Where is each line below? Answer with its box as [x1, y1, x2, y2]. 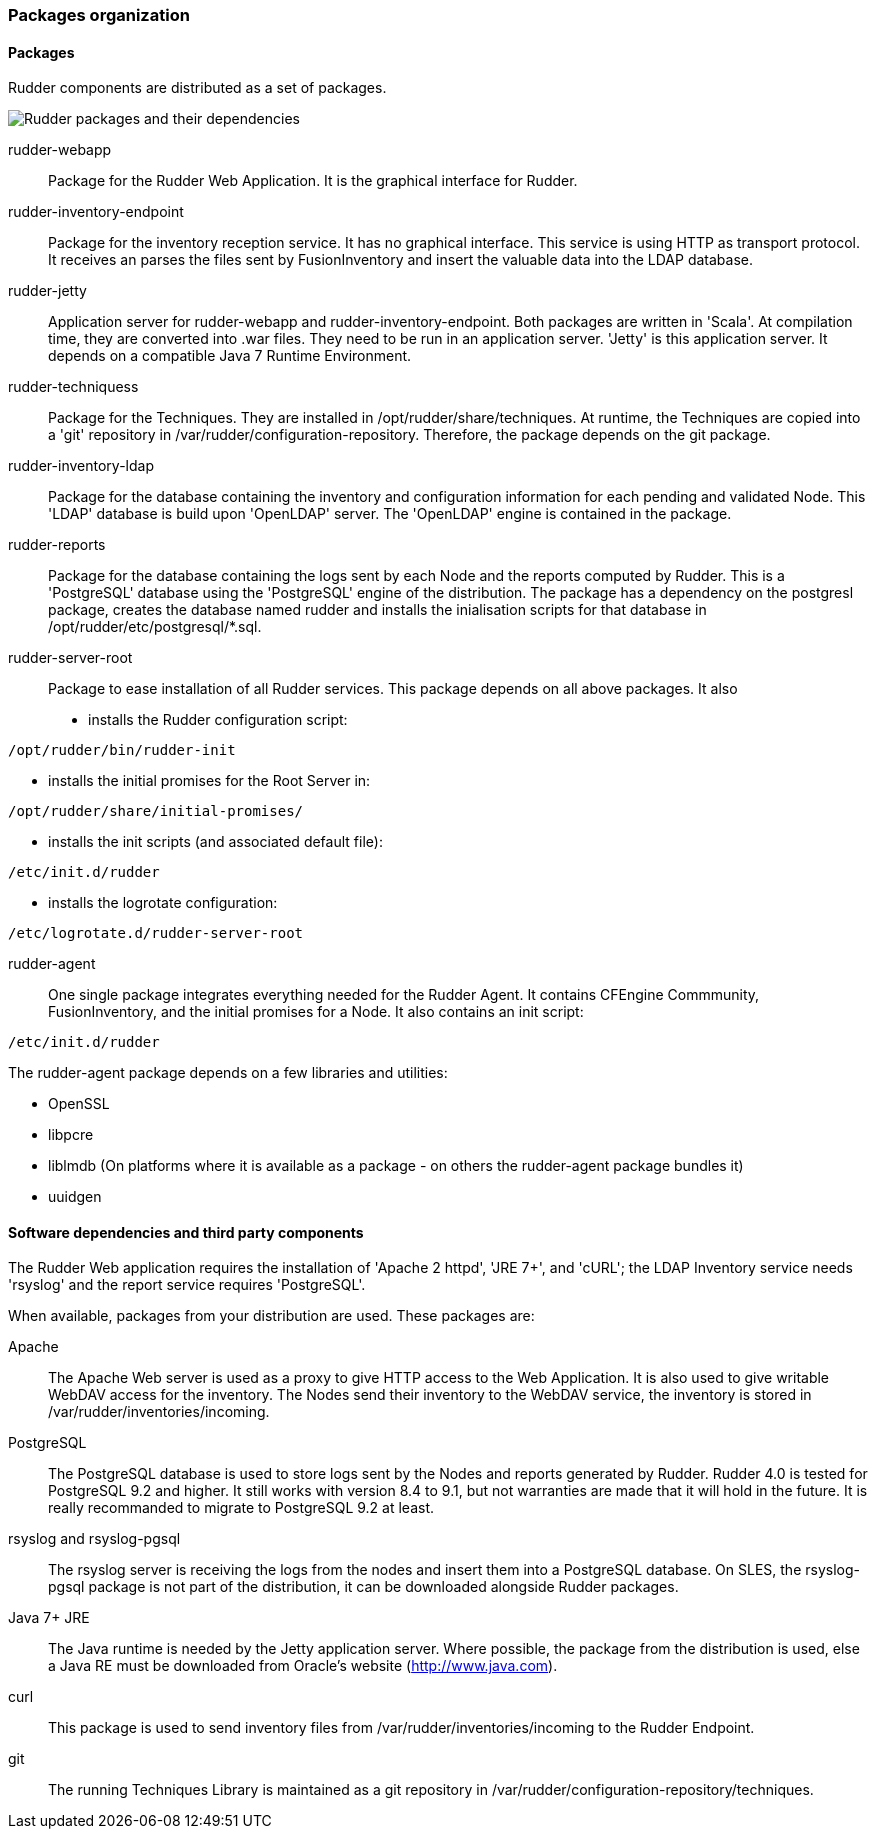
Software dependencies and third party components [8, 1223, 364, 1241]
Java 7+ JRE [8, 1609, 90, 1627]
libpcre [48, 1126, 94, 1144]
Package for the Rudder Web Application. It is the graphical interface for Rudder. [48, 172, 578, 190]
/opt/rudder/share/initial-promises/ [8, 803, 304, 820]
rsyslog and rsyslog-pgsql [8, 1530, 181, 1548]
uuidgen [48, 1188, 102, 1206]
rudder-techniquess [8, 378, 139, 396]
